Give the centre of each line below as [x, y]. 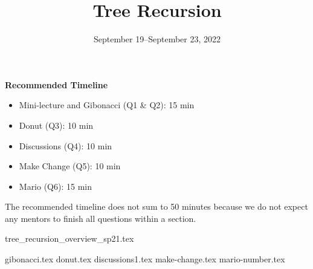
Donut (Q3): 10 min [56, 125]
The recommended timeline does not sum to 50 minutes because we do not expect [156, 206]
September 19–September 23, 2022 [157, 39]
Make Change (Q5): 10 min [70, 166]
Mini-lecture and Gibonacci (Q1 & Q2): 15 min [107, 105]
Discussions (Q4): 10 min [66, 145]
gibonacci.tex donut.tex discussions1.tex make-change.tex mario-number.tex [145, 259]
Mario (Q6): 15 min [56, 186]
